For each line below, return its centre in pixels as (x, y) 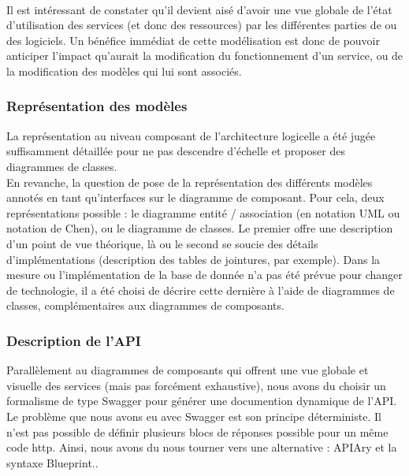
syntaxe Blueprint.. (52, 462)
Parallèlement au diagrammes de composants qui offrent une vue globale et (188, 370)
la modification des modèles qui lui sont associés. (124, 71)
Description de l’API (74, 340)
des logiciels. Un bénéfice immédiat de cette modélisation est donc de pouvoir (193, 40)
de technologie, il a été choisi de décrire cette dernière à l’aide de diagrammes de (201, 290)
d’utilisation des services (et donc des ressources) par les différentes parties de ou (202, 25)
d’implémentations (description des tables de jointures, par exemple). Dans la (193, 259)
